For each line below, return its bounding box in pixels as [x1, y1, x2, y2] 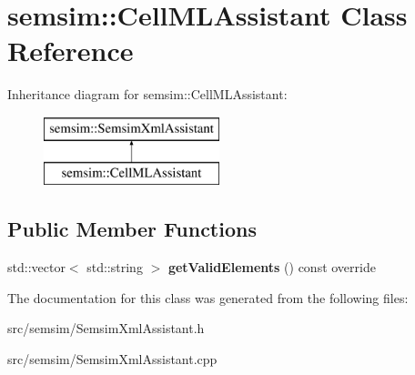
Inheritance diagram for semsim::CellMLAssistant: [7, 85, 288, 104]
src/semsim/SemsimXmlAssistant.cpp [7, 350, 218, 369]
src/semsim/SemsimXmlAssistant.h [7, 319, 205, 338]
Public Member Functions [7, 215, 257, 243]
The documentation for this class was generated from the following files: [7, 288, 409, 307]
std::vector [7, 258, 66, 277]
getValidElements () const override [167, 258, 376, 277]
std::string [86, 258, 143, 277]
